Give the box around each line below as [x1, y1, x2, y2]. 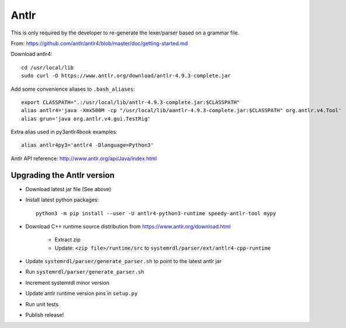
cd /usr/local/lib [21, 64, 74, 71]
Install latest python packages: [25, 196, 99, 203]
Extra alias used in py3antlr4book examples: [11, 129, 118, 136]
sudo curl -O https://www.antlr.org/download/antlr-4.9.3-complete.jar [21, 72, 231, 79]
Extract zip [54, 236, 81, 243]
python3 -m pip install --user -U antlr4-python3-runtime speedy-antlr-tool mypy [36, 210, 276, 216]
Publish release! [25, 312, 64, 319]
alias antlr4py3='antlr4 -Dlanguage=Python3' [21, 142, 154, 149]
